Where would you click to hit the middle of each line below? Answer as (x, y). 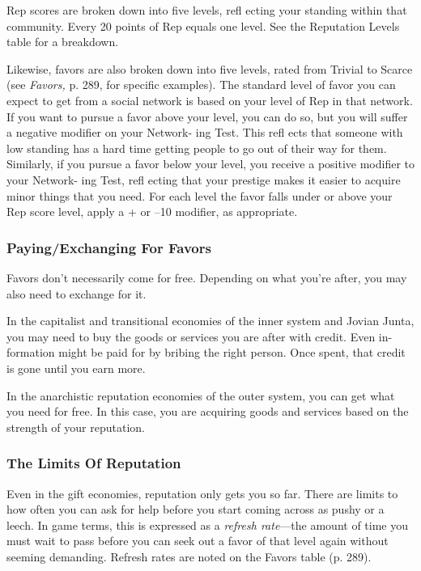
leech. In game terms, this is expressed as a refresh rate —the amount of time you (207, 524)
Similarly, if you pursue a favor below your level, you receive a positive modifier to (211, 164)
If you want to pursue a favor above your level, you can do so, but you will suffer (207, 116)
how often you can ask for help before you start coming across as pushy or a (196, 509)
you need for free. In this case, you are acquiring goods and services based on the (208, 411)
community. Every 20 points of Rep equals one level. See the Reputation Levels (203, 25)
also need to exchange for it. (77, 293)
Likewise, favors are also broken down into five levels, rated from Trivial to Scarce (210, 68)
